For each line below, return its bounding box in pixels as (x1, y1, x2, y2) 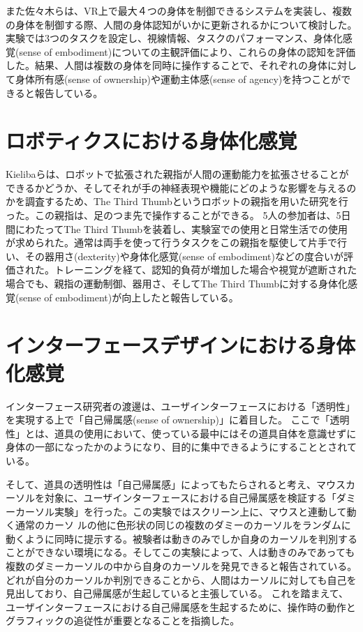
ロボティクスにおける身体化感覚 (6, 126, 297, 155)
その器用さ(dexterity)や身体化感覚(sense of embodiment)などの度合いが (24, 248, 343, 263)
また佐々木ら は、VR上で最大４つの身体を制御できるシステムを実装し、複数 (6, 3, 353, 17)
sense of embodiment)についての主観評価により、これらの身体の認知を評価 (19, 44, 355, 59)
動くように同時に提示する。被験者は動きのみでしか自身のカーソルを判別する (6, 531, 357, 546)
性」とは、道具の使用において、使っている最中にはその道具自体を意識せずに (6, 426, 357, 440)
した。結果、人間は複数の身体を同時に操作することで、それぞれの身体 (6, 58, 328, 73)
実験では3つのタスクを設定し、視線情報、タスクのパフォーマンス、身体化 (6, 31, 343, 45)
